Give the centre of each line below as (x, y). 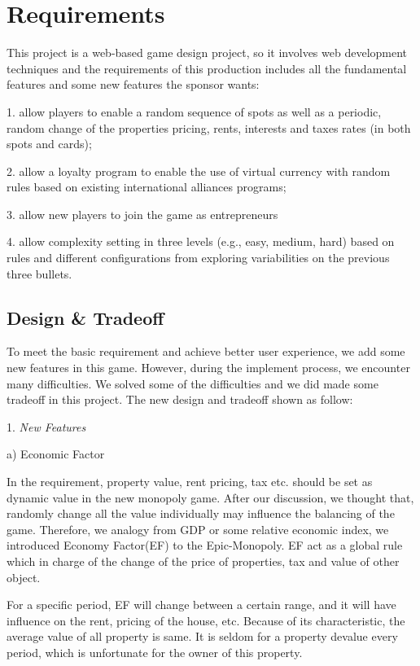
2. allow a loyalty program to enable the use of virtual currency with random (199, 171)
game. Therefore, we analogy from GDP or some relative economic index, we (198, 529)
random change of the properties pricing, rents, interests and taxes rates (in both (209, 127)
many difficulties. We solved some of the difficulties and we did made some (192, 383)
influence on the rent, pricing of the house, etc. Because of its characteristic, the (206, 620)
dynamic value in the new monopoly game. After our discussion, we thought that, (210, 497)
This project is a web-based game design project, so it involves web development (207, 53)
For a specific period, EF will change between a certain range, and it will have (201, 605)
